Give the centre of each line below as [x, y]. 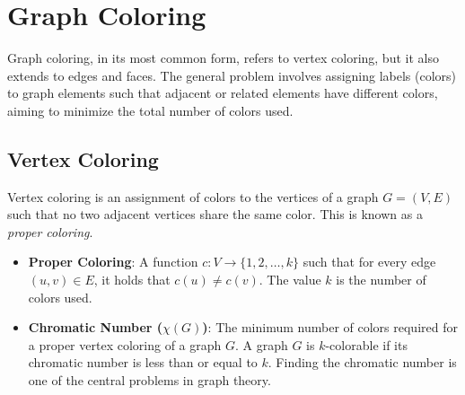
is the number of [381, 280]
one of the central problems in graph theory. [149, 380]
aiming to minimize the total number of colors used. [150, 110]
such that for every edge [369, 262]
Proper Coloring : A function [113, 262]
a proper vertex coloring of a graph [125, 344]
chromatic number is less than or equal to [143, 362]
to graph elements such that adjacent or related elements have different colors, [223, 93]
